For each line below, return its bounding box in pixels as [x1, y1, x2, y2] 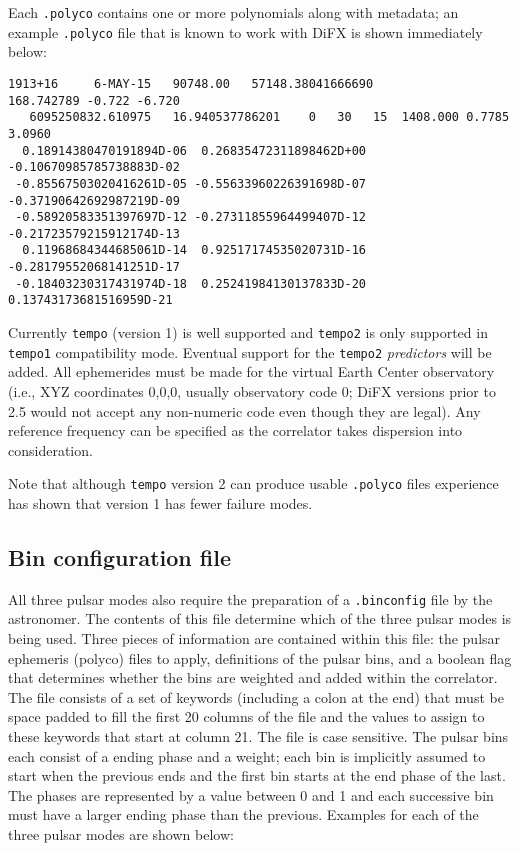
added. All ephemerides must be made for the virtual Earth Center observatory [8, 361, 495, 382]
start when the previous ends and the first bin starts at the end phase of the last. [8, 765, 506, 786]
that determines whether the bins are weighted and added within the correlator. [8, 667, 498, 688]
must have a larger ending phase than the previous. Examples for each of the [8, 804, 479, 825]
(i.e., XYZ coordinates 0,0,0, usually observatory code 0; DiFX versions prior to [8, 381, 496, 401]
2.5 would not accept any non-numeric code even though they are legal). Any [8, 400, 481, 421]
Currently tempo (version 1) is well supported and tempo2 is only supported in [8, 322, 488, 343]
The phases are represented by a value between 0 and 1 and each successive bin [8, 784, 494, 805]
